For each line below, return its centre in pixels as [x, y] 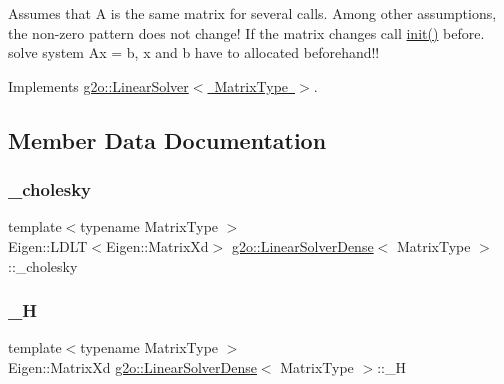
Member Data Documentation [167, 139]
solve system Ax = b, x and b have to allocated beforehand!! [194, 52]
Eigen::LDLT [48, 245]
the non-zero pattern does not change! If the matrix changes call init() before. [246, 32]
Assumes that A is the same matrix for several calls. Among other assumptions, [252, 13]
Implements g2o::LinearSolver [98, 85]
